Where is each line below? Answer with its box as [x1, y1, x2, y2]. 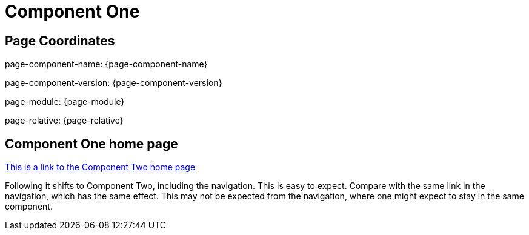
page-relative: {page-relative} [5, 115, 124, 126]
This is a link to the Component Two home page [5, 162, 196, 173]
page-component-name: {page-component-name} [5, 59, 208, 70]
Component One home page [5, 136, 178, 151]
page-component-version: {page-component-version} [5, 78, 222, 88]
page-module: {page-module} [5, 96, 125, 107]
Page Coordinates [5, 33, 115, 48]
